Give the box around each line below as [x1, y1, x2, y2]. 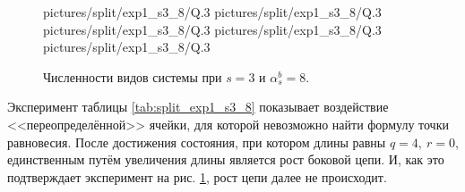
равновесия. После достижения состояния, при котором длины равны [7, 132, 386, 151]
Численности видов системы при [43, 67, 222, 86]
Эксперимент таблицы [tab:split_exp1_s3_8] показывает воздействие [7, 97, 389, 116]
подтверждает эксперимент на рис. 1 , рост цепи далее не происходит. [7, 167, 387, 186]
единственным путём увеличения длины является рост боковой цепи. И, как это [7, 150, 444, 169]
